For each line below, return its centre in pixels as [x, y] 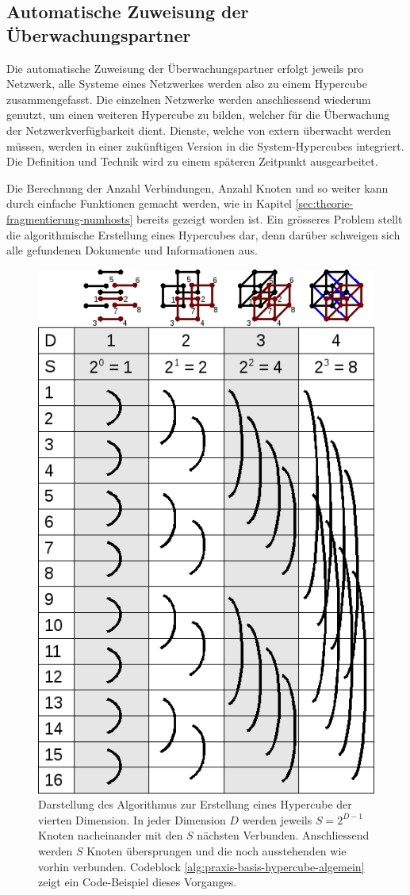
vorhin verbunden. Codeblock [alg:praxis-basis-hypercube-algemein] [201, 866]
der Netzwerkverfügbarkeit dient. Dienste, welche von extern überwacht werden [199, 130]
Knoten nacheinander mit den [111, 835]
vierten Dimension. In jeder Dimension [132, 819]
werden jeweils [277, 819]
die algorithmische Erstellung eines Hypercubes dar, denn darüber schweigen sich [203, 234]
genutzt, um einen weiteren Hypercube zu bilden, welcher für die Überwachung [198, 115]
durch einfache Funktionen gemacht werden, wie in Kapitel [149, 203]
